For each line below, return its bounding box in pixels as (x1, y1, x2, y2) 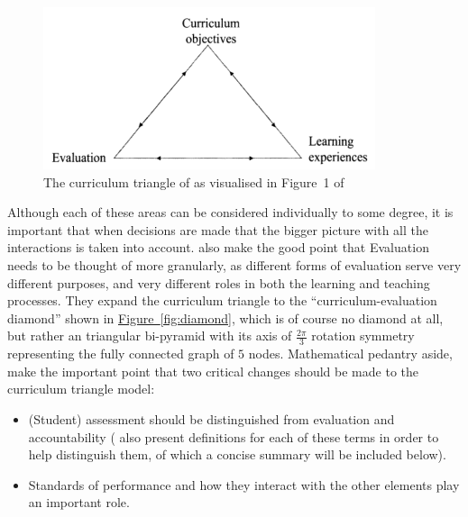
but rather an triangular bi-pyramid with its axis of (7, 326, 292, 345)
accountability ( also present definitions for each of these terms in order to (28, 427, 439, 446)
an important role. (28, 493, 130, 512)
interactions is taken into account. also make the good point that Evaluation (7, 238, 429, 257)
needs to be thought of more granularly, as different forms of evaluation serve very (7, 255, 462, 274)
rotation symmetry (311, 326, 415, 345)
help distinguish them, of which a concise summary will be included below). (28, 445, 446, 464)
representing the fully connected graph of (7, 344, 234, 363)
